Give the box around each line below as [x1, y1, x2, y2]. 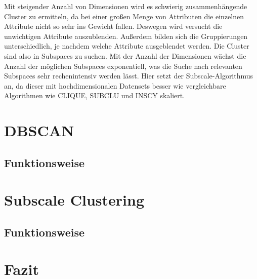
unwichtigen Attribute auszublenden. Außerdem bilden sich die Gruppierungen [4, 30, 248, 41]
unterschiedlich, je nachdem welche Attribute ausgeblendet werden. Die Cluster [4, 41, 249, 51]
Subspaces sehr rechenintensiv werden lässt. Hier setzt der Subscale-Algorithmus [4, 70, 253, 81]
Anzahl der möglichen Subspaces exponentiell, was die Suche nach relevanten [4, 60, 242, 71]
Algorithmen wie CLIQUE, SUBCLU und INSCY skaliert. [4, 90, 185, 101]
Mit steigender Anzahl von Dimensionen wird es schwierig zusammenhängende [4, 1, 247, 11]
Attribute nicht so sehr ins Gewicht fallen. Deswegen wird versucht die [4, 21, 223, 31]
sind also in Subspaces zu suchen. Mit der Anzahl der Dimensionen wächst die [4, 50, 246, 61]
